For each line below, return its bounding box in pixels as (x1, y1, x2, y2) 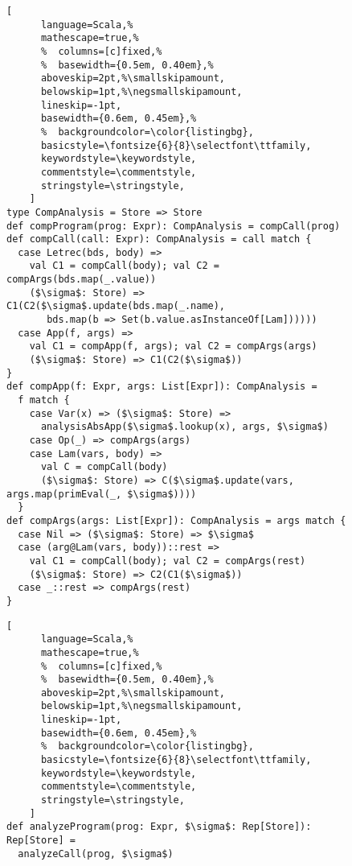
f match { (18, 394, 70, 406)
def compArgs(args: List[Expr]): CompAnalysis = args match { (6, 514, 346, 526)
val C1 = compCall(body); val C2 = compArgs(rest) (29, 555, 306, 567)
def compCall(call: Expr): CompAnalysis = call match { (6, 233, 312, 245)
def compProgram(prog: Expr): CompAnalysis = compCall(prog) (6, 220, 341, 232)
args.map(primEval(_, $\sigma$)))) (6, 488, 197, 500)
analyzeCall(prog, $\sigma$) (18, 847, 174, 860)
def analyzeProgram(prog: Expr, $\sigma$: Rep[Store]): (6, 821, 312, 833)
